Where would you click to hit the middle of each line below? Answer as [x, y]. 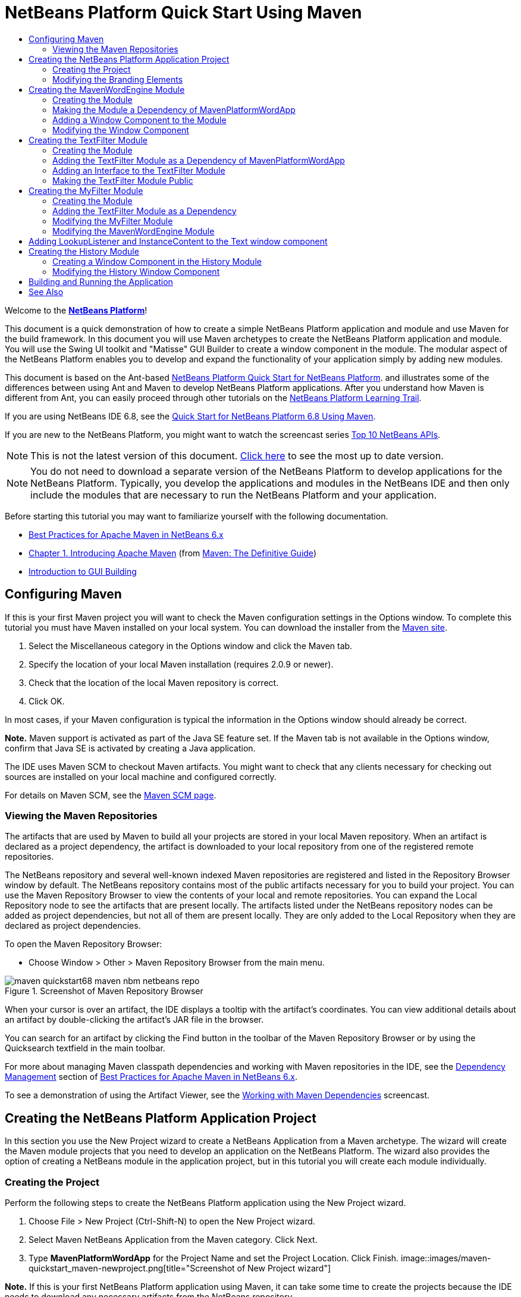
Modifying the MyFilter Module [113, 221]
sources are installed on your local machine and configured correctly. [141, 776]
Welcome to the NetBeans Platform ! [76, 310]
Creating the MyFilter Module [86, 190]
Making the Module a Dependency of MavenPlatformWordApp [174, 109]
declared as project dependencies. [73, 926]
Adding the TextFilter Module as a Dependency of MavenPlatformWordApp [199, 160]
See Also [46, 292]
